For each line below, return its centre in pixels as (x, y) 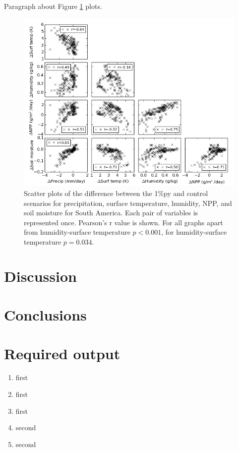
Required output (62, 354)
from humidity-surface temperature (77, 232)
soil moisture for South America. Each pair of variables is (111, 213)
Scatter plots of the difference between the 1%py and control (116, 193)
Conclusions (45, 315)
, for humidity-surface (194, 232)
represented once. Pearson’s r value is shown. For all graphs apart (123, 222)
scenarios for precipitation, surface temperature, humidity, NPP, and (128, 203)
